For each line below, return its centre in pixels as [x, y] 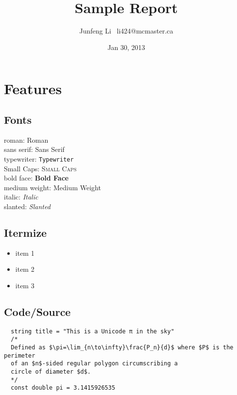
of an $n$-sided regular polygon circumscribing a [94, 364]
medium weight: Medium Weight [52, 187]
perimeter [20, 355]
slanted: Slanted [27, 206]
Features [33, 89]
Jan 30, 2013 [126, 47]
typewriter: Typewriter [39, 158]
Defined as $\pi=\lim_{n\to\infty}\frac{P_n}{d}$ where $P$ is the [122, 348]
